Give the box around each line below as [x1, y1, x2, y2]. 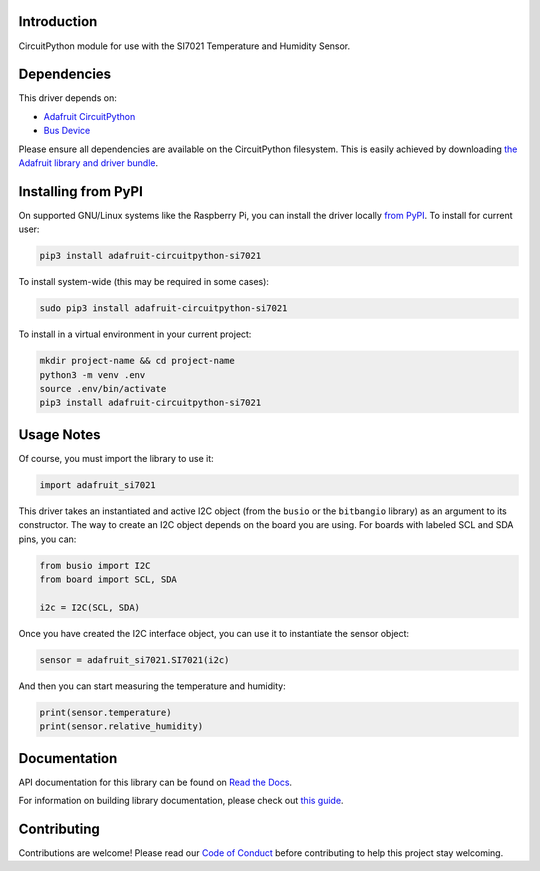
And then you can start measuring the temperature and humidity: [18, 680, 286, 692]
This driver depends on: [18, 92, 117, 104]
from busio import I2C [39, 560, 151, 571]
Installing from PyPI [18, 183, 144, 200]
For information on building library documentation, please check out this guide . [18, 795, 344, 806]
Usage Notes [18, 426, 101, 443]
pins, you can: [18, 533, 77, 545]
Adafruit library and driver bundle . [18, 156, 159, 169]
